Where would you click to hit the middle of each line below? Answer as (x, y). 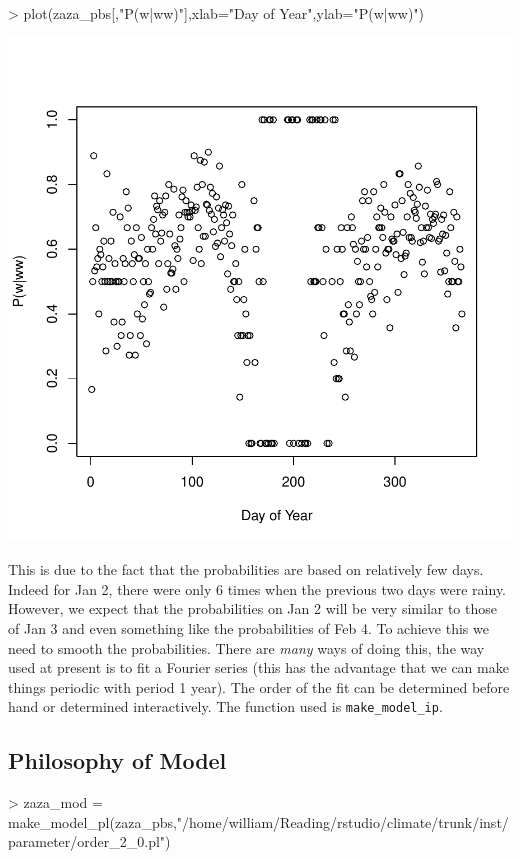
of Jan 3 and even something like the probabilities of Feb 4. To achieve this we (248, 627)
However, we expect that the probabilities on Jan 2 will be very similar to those (252, 608)
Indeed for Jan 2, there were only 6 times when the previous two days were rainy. (257, 588)
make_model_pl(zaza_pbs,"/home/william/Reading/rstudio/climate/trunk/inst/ (258, 821)
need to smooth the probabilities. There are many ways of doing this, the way (246, 647)
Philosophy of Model (117, 760)
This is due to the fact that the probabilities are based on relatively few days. (246, 569)
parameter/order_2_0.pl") (89, 841)
